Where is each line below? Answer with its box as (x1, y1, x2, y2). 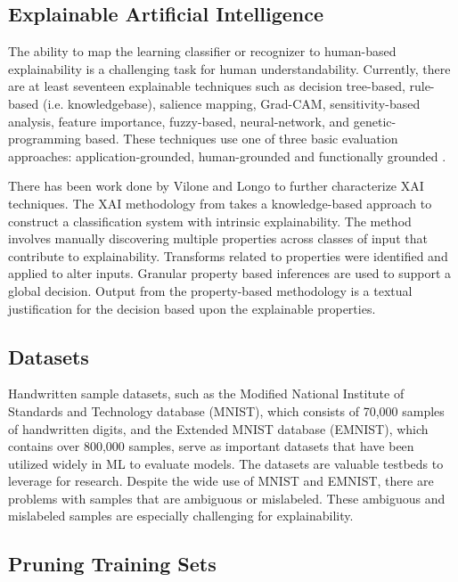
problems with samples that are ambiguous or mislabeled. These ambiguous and (8, 488, 446, 507)
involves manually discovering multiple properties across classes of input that (8, 229, 428, 248)
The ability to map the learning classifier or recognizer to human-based (8, 42, 397, 61)
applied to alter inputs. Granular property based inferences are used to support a (8, 264, 452, 283)
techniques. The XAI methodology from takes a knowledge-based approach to (8, 193, 432, 212)
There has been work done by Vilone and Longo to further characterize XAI (8, 176, 424, 195)
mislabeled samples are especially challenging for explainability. (8, 506, 354, 525)
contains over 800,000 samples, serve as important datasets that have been (8, 437, 414, 455)
